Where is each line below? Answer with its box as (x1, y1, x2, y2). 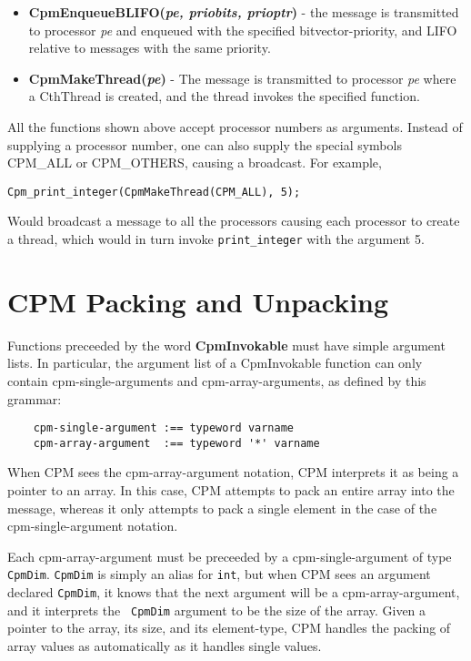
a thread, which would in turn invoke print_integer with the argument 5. (7, 229, 425, 248)
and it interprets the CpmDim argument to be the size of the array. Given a (7, 600, 426, 619)
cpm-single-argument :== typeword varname (33, 422, 294, 435)
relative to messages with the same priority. (28, 38, 271, 57)
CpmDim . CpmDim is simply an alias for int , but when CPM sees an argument (7, 564, 431, 584)
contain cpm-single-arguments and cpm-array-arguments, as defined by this (7, 371, 426, 390)
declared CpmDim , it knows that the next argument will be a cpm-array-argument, (7, 583, 460, 602)
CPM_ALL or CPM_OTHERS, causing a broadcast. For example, (7, 153, 382, 172)
